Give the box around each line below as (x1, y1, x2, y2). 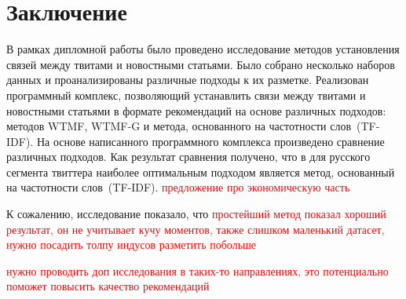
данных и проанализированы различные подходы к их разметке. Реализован (6, 71, 369, 88)
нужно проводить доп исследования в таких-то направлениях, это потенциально (6, 262, 389, 279)
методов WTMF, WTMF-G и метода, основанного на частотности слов (6, 118, 352, 134)
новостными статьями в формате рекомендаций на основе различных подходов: (6, 102, 386, 119)
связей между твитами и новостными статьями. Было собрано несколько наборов (6, 56, 395, 72)
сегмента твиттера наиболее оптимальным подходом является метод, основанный (6, 163, 395, 180)
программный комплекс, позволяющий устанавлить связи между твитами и (6, 86, 366, 103)
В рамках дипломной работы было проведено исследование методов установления (6, 41, 400, 57)
